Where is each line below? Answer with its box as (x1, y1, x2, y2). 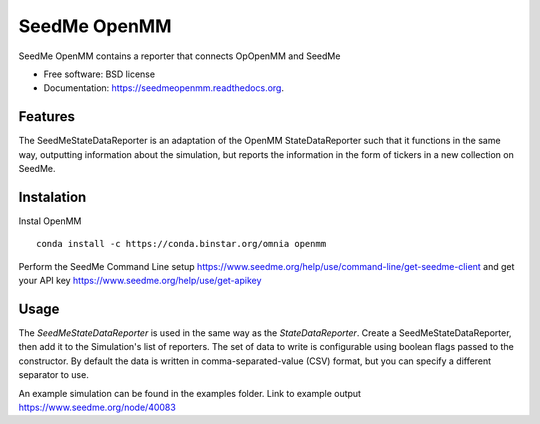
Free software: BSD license (43, 68, 155, 80)
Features (18, 108, 75, 125)
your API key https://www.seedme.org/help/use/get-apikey (18, 275, 262, 287)
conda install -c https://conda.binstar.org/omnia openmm (36, 238, 327, 250)
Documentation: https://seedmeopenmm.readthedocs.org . (43, 82, 285, 94)
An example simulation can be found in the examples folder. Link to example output (18, 387, 362, 399)
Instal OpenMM (18, 215, 82, 227)
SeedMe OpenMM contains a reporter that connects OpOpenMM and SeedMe (18, 50, 341, 62)
